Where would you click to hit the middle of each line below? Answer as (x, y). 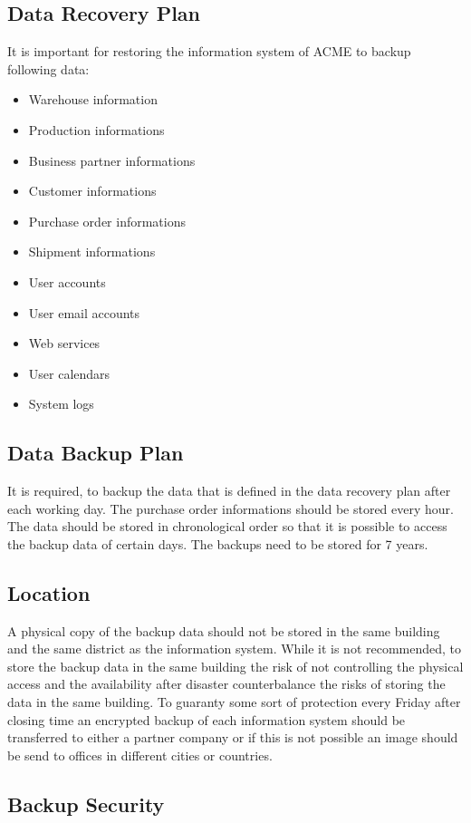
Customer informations (92, 191)
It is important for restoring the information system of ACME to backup (209, 51)
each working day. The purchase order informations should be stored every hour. (231, 508)
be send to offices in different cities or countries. (140, 755)
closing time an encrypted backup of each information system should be (207, 719)
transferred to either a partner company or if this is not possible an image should (233, 737)
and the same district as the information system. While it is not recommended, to (235, 649)
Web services (64, 343)
